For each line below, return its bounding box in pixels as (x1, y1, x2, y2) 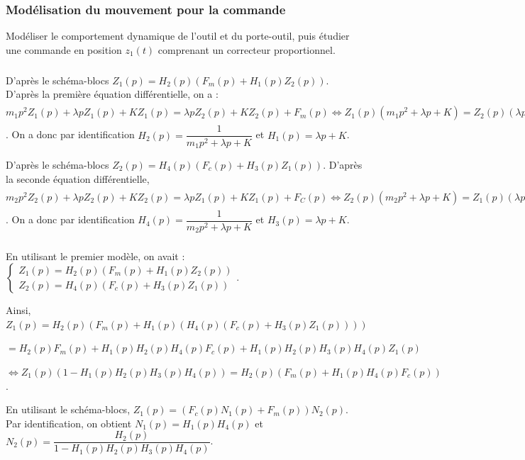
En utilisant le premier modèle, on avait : (6, 248, 185, 263)
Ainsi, (6, 303, 31, 318)
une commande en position (6, 42, 122, 57)
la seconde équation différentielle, (6, 171, 150, 186)
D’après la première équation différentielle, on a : (6, 86, 219, 101)
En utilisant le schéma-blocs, (6, 402, 131, 417)
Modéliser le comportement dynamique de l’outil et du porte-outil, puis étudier (6, 28, 350, 43)
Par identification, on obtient (6, 415, 132, 430)
